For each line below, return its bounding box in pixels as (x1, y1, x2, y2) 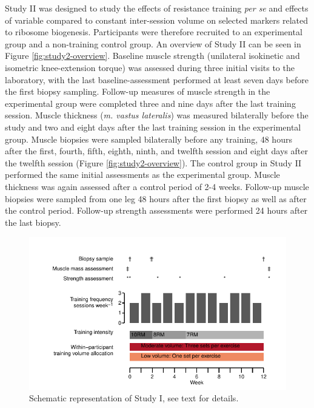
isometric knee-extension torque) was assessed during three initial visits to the (5, 61, 295, 73)
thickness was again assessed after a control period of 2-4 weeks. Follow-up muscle (5, 180, 309, 192)
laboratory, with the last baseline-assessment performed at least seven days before (5, 73, 309, 86)
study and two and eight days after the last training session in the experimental (5, 120, 301, 133)
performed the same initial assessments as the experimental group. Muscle (5, 168, 280, 181)
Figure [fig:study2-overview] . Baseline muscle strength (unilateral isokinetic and (5, 49, 300, 62)
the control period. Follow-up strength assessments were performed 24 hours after (5, 204, 308, 217)
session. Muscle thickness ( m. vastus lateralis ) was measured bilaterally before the (5, 109, 309, 121)
